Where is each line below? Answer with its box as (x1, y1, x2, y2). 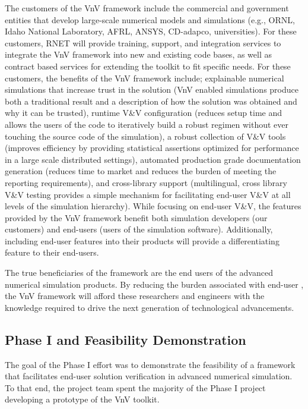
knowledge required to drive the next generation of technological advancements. (5, 301, 294, 313)
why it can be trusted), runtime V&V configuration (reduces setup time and (5, 106, 282, 119)
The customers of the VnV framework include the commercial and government (5, 2, 289, 14)
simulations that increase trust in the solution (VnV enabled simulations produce (5, 83, 299, 96)
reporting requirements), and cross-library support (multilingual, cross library (5, 176, 287, 188)
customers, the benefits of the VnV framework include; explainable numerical (5, 71, 284, 84)
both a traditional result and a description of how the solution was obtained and (5, 95, 297, 107)
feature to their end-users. (5, 246, 99, 259)
